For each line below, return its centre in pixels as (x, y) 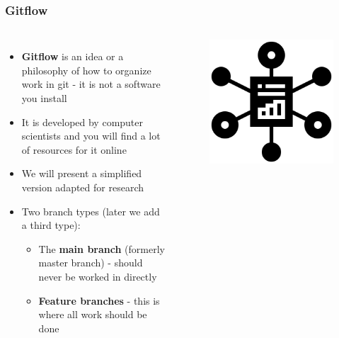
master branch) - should (91, 263)
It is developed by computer (82, 122)
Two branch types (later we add (91, 211)
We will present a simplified (82, 173)
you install (44, 98)
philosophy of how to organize (86, 70)
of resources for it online (74, 149)
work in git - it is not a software (91, 84)
